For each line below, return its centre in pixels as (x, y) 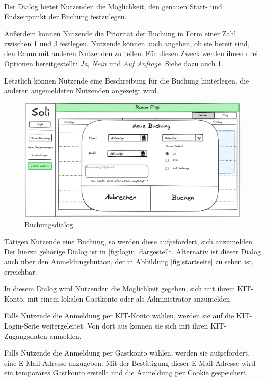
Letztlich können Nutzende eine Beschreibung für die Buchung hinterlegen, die (127, 80)
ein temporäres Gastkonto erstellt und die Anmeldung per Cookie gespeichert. (126, 373)
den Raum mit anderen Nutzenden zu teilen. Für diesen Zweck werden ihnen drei (131, 53)
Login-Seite (22, 325)
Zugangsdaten (26, 335)
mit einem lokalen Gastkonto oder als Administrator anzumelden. (130, 298)
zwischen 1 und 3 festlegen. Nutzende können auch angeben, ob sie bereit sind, (127, 43)
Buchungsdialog (49, 224)
